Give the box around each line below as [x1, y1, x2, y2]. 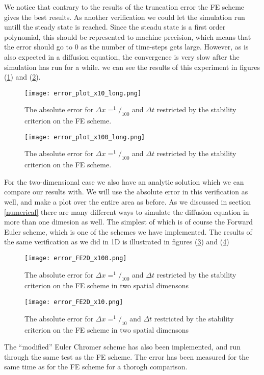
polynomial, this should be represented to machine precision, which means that [4, 31, 251, 42]
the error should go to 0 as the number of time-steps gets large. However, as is [4, 41, 249, 52]
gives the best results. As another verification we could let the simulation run [4, 11, 245, 22]
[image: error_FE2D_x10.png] [24, 298, 123, 306]
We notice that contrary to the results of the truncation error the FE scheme [4, 2, 245, 12]
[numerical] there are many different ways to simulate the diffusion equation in [4, 206, 249, 217]
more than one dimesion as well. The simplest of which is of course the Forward [4, 216, 253, 227]
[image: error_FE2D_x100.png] [24, 255, 127, 262]
